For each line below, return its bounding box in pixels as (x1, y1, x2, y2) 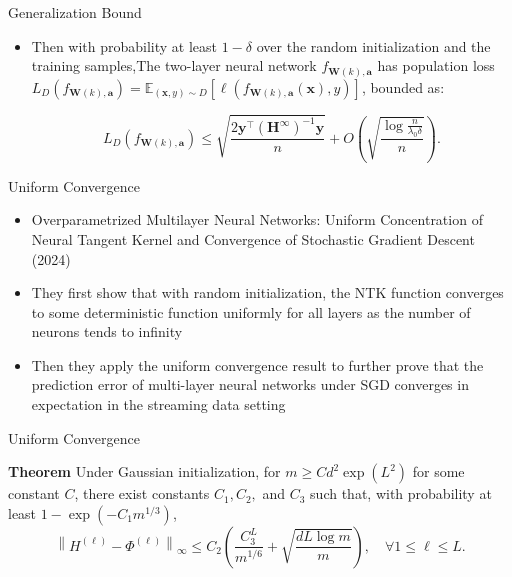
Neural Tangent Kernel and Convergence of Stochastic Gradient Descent (31, 228, 475, 249)
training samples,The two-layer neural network (31, 55, 317, 76)
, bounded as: (361, 76, 445, 97)
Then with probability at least (31, 35, 218, 56)
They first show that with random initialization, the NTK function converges (31, 282, 504, 303)
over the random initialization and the (256, 35, 491, 56)
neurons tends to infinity (31, 321, 183, 342)
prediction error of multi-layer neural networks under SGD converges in (31, 374, 469, 395)
